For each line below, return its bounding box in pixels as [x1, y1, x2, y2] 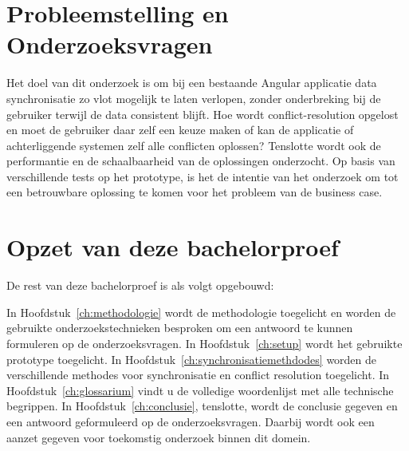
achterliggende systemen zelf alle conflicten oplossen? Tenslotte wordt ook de [6, 136, 381, 153]
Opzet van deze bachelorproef [6, 231, 339, 263]
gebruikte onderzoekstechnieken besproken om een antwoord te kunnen [6, 319, 353, 336]
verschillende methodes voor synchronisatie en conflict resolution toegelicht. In [6, 366, 390, 383]
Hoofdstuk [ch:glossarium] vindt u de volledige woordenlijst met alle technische [6, 382, 394, 398]
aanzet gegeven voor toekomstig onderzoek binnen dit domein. [6, 429, 311, 445]
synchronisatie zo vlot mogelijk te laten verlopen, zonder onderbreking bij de [6, 89, 381, 106]
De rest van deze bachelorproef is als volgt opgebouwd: [6, 277, 274, 294]
